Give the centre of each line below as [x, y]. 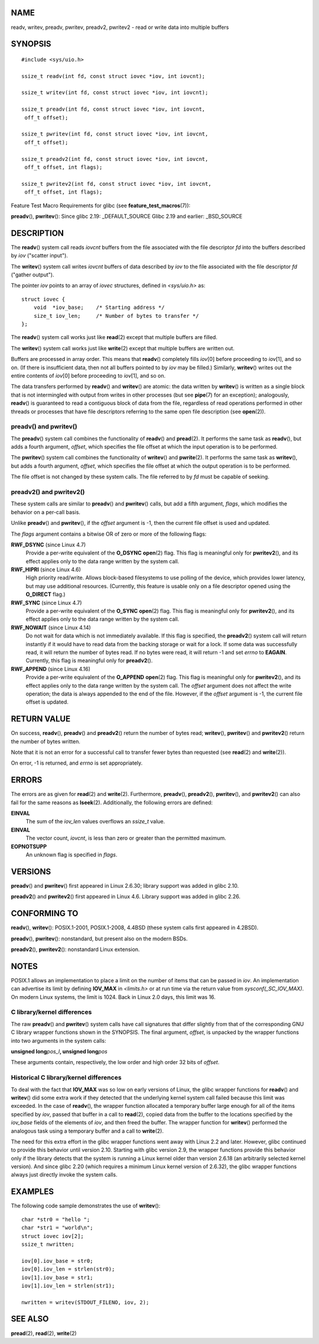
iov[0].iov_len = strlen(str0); [68, 1269]
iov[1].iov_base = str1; [57, 1277]
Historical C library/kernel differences [66, 1078]
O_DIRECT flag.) [45, 594]
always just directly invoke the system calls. [64, 1175]
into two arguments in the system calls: [58, 1040]
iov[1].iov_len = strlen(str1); [68, 1285]
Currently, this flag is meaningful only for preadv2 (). [89, 660]
